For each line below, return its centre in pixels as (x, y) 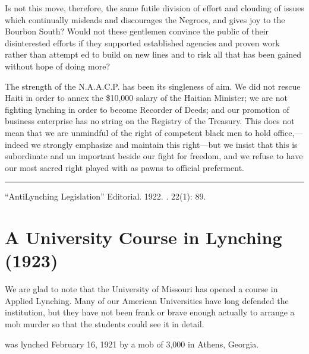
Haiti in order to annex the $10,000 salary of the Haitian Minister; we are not (146, 98)
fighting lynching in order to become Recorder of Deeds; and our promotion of (147, 109)
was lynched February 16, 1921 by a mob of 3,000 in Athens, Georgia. (132, 344)
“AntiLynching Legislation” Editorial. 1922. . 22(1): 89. (105, 196)
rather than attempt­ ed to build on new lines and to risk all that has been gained (153, 54)
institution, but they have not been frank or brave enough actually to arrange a (150, 312)
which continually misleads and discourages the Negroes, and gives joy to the (145, 19)
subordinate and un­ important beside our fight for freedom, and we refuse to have (154, 156)
